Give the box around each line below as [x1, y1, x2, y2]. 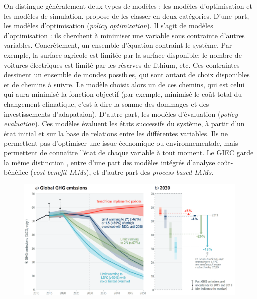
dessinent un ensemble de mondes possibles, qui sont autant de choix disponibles [4, 69, 250, 80]
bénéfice [4, 167, 28, 177]
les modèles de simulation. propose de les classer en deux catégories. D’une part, [4, 10, 249, 21]
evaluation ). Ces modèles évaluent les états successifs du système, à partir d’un [4, 118, 245, 129]
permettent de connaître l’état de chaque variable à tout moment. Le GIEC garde [4, 147, 254, 157]
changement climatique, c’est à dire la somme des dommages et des [4, 98, 209, 109]
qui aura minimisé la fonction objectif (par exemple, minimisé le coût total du [4, 89, 242, 99]
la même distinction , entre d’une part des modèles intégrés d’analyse [4, 157, 215, 167]
